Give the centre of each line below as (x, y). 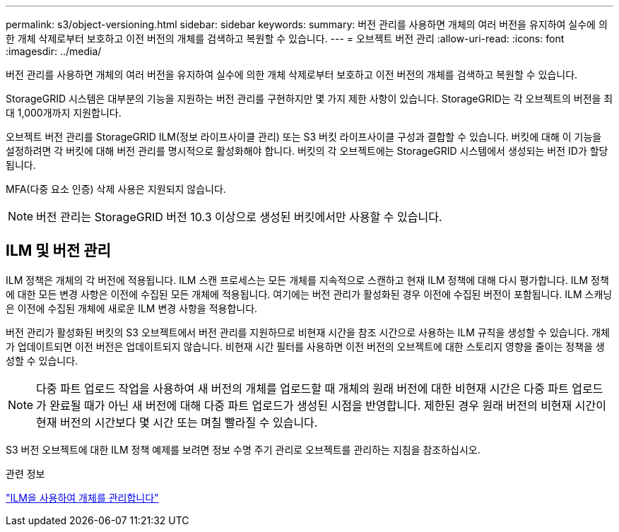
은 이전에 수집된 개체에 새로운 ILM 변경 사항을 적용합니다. (132, 308)
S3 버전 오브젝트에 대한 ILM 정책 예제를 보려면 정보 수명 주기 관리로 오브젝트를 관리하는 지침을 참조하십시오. (243, 449)
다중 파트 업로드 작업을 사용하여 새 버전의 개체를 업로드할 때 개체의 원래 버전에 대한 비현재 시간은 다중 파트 (302, 388)
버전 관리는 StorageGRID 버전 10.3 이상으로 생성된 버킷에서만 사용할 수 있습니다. (239, 217)
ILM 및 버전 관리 (58, 251)
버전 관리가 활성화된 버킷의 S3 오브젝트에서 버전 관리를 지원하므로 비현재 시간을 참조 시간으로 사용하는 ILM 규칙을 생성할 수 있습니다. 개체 (308, 332)
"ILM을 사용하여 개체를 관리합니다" (82, 497)
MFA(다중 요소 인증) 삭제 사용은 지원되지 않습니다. (116, 189)
